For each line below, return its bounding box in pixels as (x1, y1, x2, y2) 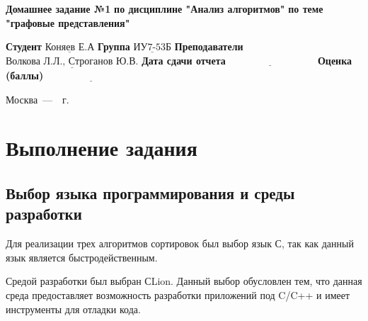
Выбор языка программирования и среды (6, 181, 295, 203)
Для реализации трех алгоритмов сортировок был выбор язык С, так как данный (6, 236, 354, 251)
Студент (6, 39, 42, 54)
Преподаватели (174, 39, 243, 54)
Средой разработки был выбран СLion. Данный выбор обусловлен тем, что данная (6, 274, 362, 288)
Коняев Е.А (45, 43, 95, 53)
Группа (97, 39, 130, 54)
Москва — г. (6, 91, 69, 106)
